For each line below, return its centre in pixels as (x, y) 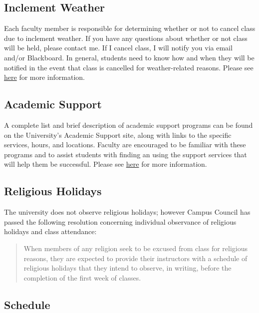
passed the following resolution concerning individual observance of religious (120, 221)
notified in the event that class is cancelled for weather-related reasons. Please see (129, 67)
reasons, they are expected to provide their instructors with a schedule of (135, 258)
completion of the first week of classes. (82, 277)
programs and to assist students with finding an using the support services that (126, 154)
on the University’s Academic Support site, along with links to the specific (118, 135)
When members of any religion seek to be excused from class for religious (136, 248)
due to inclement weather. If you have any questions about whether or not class (126, 38)
